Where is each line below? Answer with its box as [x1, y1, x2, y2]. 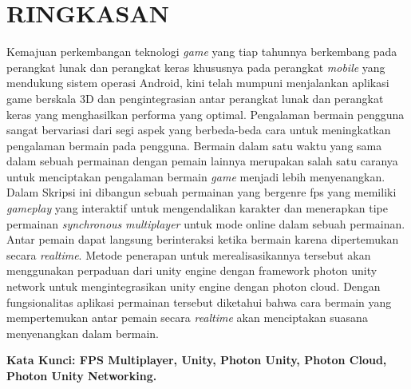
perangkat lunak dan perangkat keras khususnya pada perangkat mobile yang [6, 58, 385, 75]
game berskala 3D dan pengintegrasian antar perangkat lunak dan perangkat [6, 89, 384, 106]
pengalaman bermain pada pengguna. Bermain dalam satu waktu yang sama [6, 137, 382, 153]
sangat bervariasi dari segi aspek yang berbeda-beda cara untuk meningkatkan [6, 121, 391, 138]
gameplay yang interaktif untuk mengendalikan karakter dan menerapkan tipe [6, 200, 388, 216]
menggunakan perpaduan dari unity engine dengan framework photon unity [6, 262, 377, 279]
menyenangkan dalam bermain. [6, 324, 160, 341]
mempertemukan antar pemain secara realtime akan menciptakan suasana [6, 309, 368, 326]
